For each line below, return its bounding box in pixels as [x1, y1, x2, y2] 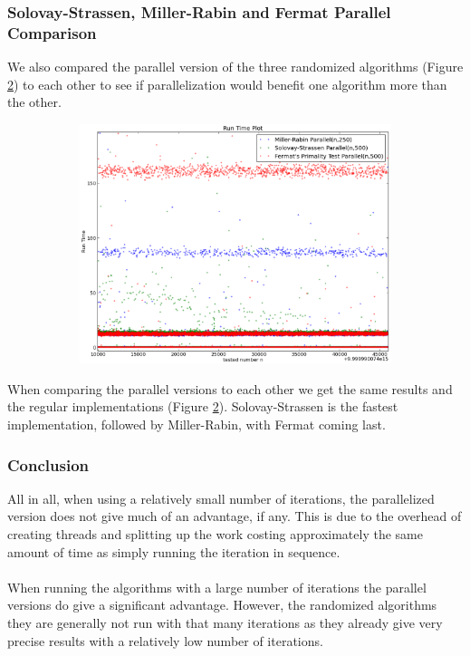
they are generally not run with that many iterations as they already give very [7, 613, 443, 632]
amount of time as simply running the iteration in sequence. [7, 542, 341, 561]
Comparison [7, 21, 97, 43]
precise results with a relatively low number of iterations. [7, 631, 323, 650]
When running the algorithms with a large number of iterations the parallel [7, 577, 427, 596]
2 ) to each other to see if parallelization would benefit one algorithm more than [7, 74, 447, 93]
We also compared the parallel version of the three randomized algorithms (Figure [7, 57, 464, 76]
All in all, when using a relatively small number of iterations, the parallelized [7, 488, 435, 507]
